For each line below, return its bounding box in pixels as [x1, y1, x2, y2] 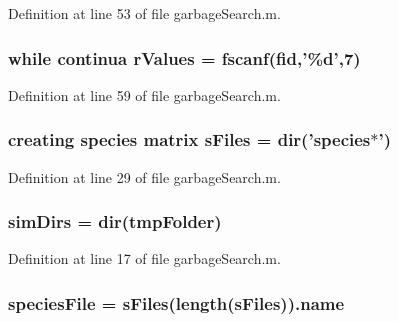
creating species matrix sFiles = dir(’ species [8, 127, 371, 152]
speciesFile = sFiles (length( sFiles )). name [8, 290, 345, 315]
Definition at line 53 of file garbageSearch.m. [8, 3, 281, 23]
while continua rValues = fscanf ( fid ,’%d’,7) [8, 45, 361, 70]
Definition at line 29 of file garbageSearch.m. [8, 166, 281, 187]
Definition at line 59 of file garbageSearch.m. [8, 84, 281, 105]
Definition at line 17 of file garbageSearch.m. [8, 248, 281, 269]
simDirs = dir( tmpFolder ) [8, 209, 222, 234]
